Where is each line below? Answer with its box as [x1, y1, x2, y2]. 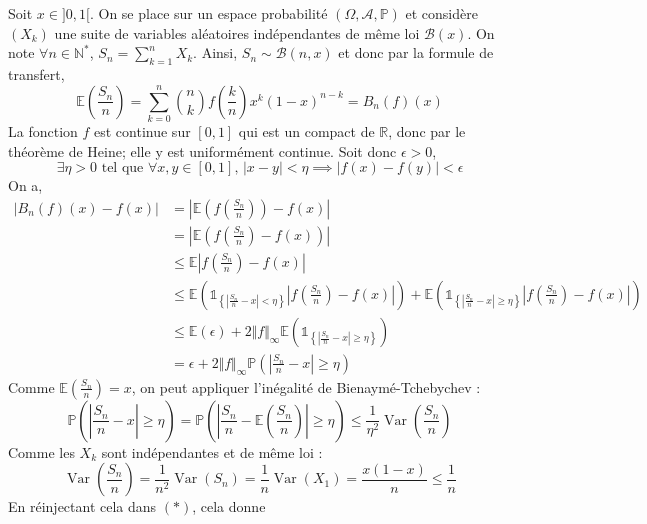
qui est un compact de [238, 120, 375, 141]
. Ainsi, [193, 42, 238, 63]
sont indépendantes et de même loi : [101, 441, 323, 462]
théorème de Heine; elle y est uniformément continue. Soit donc [8, 140, 397, 161]
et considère [405, 3, 478, 23]
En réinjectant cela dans [8, 496, 157, 517]
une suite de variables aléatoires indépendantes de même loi [54, 22, 420, 43]
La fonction [8, 120, 78, 141]
